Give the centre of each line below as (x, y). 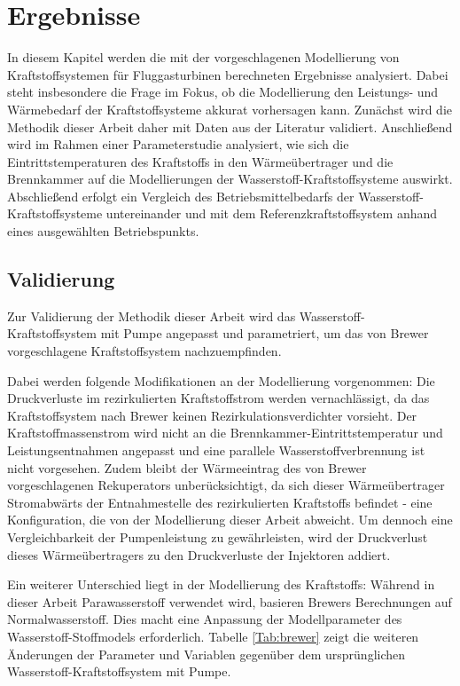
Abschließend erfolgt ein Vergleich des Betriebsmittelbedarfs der (181, 196)
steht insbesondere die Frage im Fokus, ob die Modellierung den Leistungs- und (223, 92)
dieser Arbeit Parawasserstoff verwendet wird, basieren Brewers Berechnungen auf (230, 601)
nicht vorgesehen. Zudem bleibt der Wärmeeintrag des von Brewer (187, 467)
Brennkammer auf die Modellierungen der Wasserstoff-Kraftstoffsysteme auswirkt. (230, 179)
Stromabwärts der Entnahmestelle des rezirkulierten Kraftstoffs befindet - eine (220, 502)
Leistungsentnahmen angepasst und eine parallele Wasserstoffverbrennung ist (216, 450)
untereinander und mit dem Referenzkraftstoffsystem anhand (272, 213)
